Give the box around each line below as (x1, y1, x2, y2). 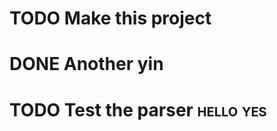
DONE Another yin (9, 53, 164, 76)
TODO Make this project (9, 7, 212, 30)
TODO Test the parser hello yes (9, 98, 267, 121)
